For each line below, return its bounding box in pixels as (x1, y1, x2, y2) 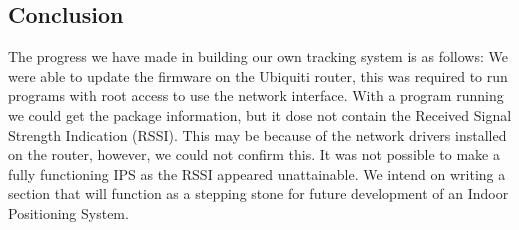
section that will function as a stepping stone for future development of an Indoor (8, 183, 509, 204)
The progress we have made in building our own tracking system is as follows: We (8, 46, 508, 67)
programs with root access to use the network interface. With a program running (8, 85, 504, 106)
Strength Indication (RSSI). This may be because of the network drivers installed (8, 124, 507, 145)
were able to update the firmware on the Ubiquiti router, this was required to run (8, 65, 508, 86)
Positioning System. (8, 202, 129, 223)
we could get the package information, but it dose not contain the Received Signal (8, 104, 512, 125)
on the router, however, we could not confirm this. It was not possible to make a (8, 144, 500, 165)
